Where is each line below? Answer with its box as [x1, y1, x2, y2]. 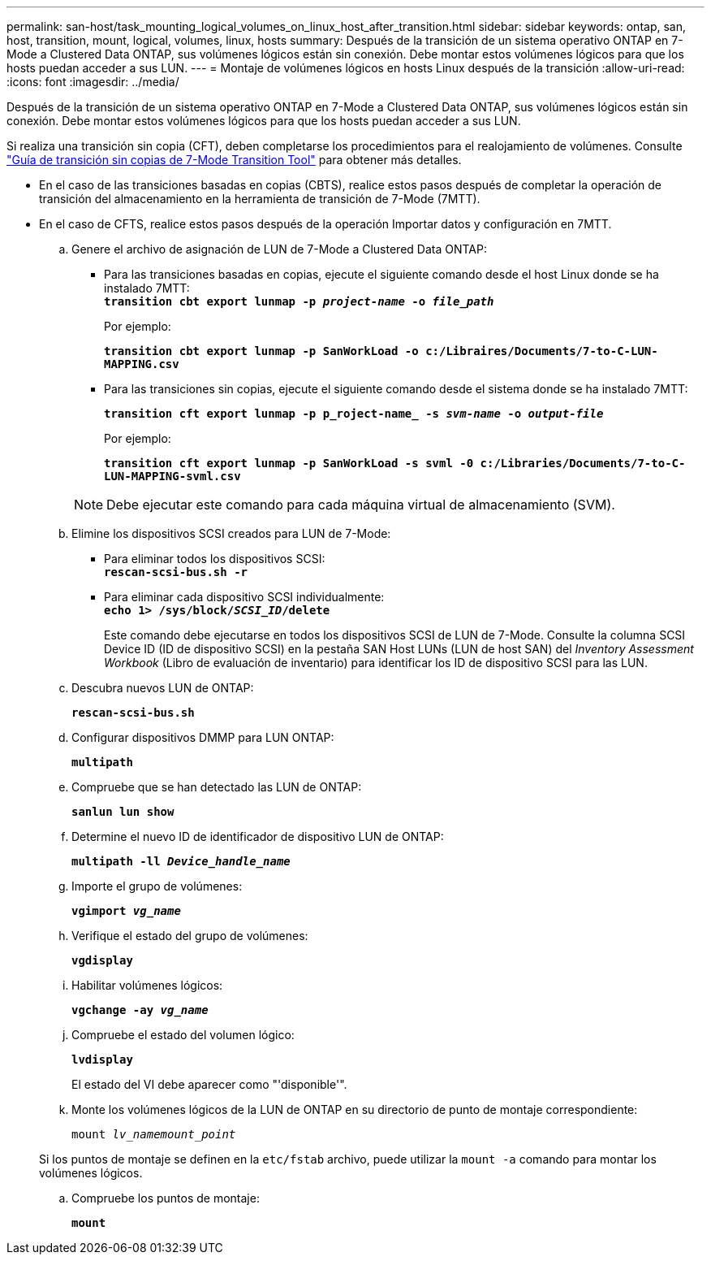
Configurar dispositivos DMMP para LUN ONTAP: [71, 730, 334, 744]
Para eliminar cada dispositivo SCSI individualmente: [104, 590, 385, 604]
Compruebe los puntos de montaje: [71, 1191, 260, 1205]
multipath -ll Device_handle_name [71, 855, 291, 868]
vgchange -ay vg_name [71, 1003, 209, 1016]
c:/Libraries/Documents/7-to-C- [480, 457, 686, 470]
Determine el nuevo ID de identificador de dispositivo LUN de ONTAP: [71, 830, 444, 843]
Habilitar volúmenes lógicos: [71, 978, 223, 992]
